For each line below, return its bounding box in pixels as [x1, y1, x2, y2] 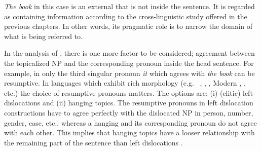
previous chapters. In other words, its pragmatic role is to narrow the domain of [4, 21, 252, 31]
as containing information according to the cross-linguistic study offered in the [4, 11, 247, 21]
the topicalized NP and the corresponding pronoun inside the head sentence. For [4, 57, 254, 68]
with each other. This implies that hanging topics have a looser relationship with [4, 127, 255, 138]
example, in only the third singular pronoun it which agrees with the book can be [4, 67, 255, 78]
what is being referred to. [4, 30, 83, 41]
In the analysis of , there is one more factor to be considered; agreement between [4, 48, 255, 58]
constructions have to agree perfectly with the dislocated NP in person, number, [4, 107, 253, 118]
